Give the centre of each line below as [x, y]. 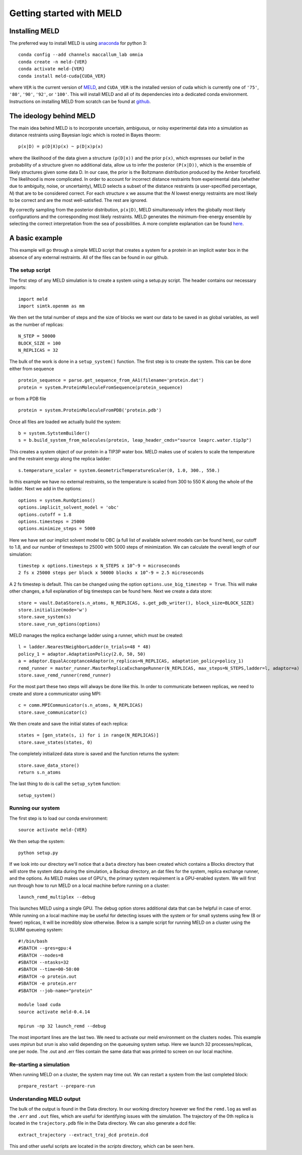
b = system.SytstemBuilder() [54, 433]
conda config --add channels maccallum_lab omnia [81, 55]
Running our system [34, 808]
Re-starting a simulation [40, 1064]
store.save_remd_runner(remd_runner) [65, 675]
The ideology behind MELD [52, 116]
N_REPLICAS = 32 [38, 350]
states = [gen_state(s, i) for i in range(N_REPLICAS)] [89, 735]
